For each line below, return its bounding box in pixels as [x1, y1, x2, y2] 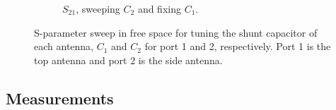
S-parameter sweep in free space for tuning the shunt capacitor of [34, 25, 318, 39]
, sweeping [76, 1, 120, 16]
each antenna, [34, 39, 93, 54]
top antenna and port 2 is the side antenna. [34, 52, 223, 67]
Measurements [6, 87, 114, 109]
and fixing [137, 1, 181, 16]
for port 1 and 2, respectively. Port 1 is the [144, 39, 331, 54]
